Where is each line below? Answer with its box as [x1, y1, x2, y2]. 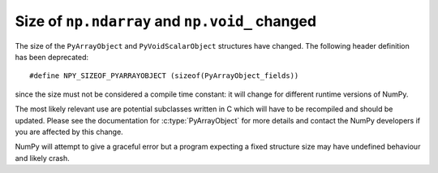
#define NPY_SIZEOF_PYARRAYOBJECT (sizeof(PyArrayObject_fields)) [29, 71, 299, 80]
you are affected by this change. [15, 127, 123, 136]
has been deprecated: [15, 52, 89, 62]
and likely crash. [15, 153, 71, 162]
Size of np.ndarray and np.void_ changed [15, 12, 316, 30]
